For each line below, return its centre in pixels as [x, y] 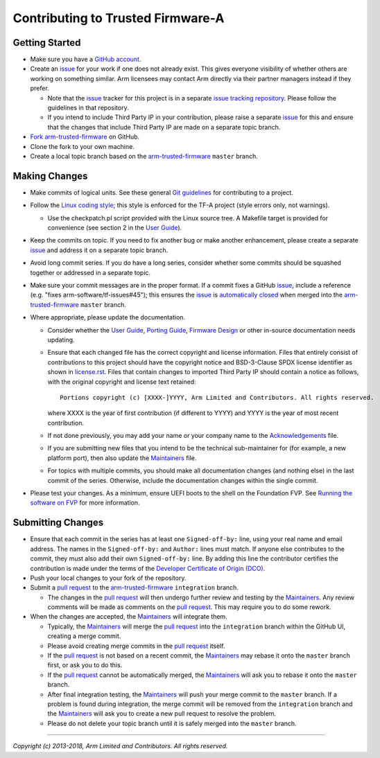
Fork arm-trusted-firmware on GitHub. [85, 137]
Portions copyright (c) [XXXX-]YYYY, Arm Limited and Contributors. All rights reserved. [217, 397]
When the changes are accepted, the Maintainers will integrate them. [129, 617]
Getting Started [47, 43]
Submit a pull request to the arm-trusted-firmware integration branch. [135, 588]
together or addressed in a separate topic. [90, 272]
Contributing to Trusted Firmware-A [119, 18]
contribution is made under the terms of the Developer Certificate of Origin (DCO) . [148, 568]
